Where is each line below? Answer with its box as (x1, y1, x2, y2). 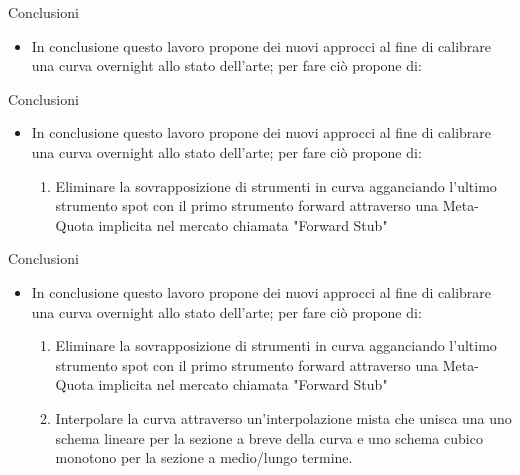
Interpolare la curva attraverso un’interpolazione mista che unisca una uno (55, 407, 512, 428)
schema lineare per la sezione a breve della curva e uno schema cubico (55, 427, 483, 448)
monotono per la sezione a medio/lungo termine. (55, 447, 353, 468)
